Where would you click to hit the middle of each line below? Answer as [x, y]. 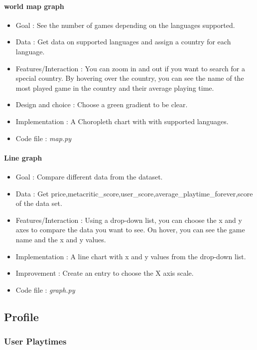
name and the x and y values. [61, 239]
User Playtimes [35, 341]
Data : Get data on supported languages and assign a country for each [123, 42]
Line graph [23, 157]
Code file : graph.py [45, 289]
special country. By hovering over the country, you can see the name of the [130, 78]
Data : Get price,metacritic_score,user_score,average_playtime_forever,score [134, 193]
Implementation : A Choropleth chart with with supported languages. [122, 121]
